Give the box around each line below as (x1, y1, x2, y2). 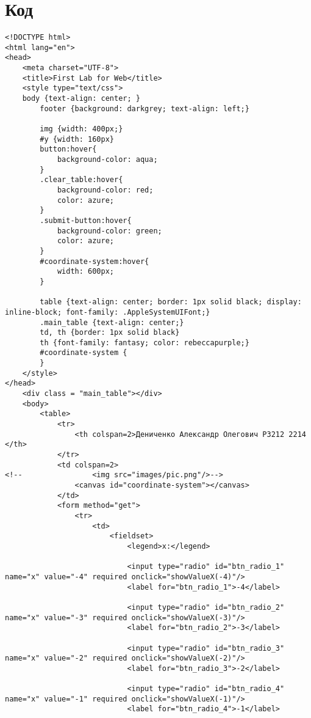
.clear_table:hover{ (40, 175, 123, 185)
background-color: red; (57, 185, 154, 194)
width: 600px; (57, 267, 114, 276)
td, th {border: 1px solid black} (40, 328, 180, 337)
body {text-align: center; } (22, 94, 140, 103)
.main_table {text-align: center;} (40, 318, 184, 327)
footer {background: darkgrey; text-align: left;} (40, 104, 249, 113)
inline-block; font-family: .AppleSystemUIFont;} (5, 307, 210, 317)
